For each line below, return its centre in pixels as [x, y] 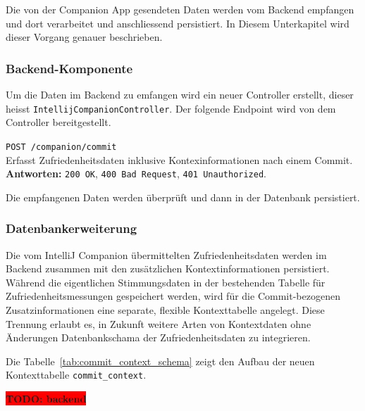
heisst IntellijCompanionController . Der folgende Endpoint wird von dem [171, 108]
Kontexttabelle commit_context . [76, 375]
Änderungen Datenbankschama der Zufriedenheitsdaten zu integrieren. [158, 337]
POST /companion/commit [61, 147]
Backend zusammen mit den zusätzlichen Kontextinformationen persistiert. [168, 268]
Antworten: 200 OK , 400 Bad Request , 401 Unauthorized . [136, 173]
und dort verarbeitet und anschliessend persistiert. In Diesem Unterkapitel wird [178, 23]
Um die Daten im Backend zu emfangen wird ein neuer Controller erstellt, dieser [180, 94]
